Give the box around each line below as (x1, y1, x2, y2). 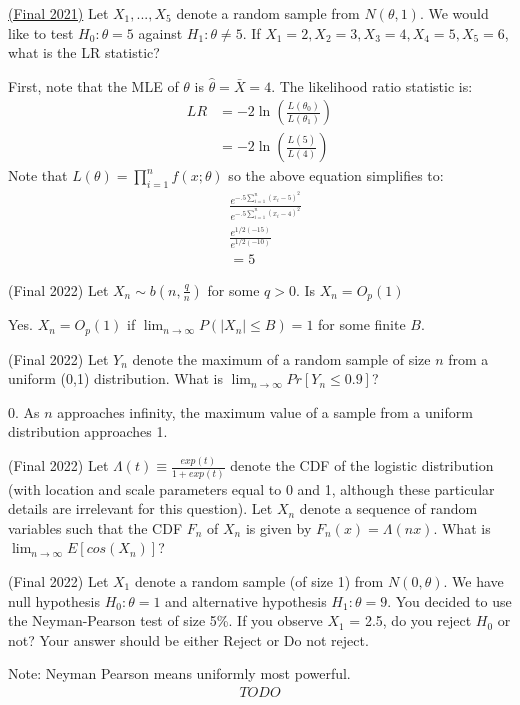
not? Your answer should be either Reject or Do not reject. (8, 629, 369, 650)
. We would (419, 3, 489, 23)
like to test (8, 22, 74, 43)
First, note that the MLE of (8, 75, 179, 96)
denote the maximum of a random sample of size (132, 348, 431, 369)
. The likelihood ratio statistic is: (271, 75, 473, 96)
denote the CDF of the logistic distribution (230, 455, 494, 476)
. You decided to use (387, 590, 512, 611)
